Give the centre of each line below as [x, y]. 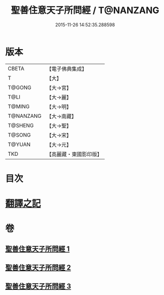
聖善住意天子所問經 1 [37, 249]
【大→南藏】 [61, 116]
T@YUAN [19, 144]
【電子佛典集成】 [67, 69]
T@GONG [19, 88]
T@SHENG [21, 125]
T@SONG [19, 135]
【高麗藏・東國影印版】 [74, 154]
